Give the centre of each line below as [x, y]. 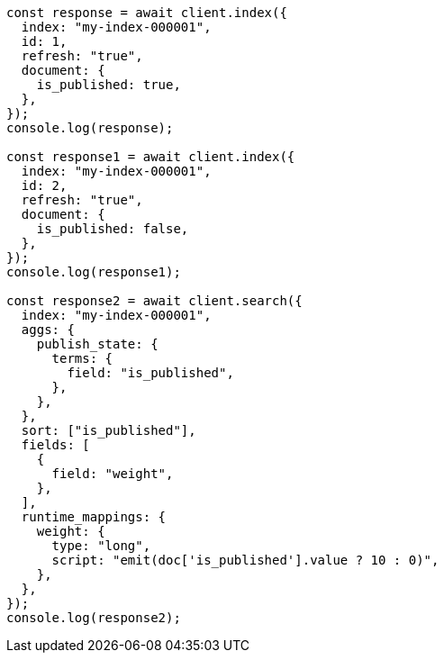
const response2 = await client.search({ [154, 301]
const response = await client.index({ [147, 13]
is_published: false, [113, 229]
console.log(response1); [94, 272]
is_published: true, [109, 85]
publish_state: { [97, 344]
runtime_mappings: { [94, 517]
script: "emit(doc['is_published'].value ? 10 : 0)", [245, 560]
